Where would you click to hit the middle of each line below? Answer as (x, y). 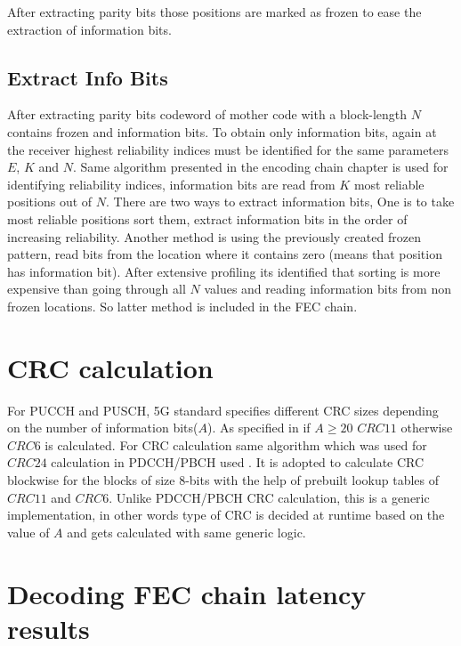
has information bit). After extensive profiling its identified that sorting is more (224, 271)
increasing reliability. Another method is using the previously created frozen (214, 236)
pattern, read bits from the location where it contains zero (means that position (225, 254)
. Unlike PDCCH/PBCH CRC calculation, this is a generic (269, 497)
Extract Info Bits (88, 77)
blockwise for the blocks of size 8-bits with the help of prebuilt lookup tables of (223, 480)
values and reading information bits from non (328, 289)
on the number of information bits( (103, 428)
